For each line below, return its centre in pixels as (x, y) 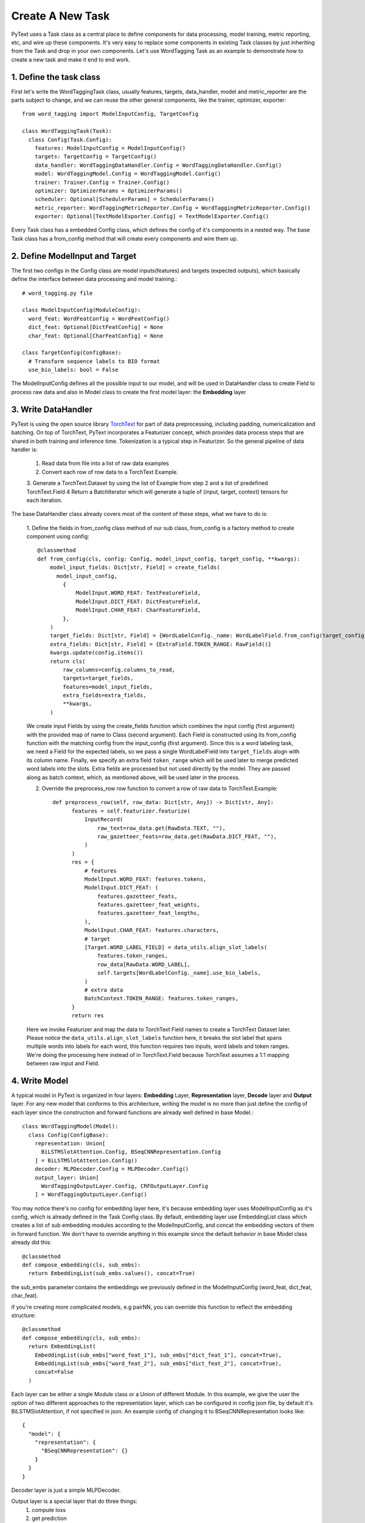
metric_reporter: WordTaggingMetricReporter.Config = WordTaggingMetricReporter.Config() (172, 208)
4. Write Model (40, 1080)
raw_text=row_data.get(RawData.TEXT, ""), (162, 828)
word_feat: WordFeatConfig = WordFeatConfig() (99, 319)
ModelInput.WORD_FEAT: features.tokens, (145, 879)
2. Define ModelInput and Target (74, 256)
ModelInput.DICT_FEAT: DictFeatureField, (138, 601)
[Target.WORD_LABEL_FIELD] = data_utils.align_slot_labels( (176, 948)
